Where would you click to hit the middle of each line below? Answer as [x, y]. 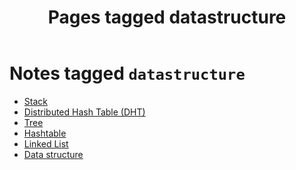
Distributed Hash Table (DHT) [84, 112]
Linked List [46, 143]
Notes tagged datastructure [127, 73]
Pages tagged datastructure [167, 17]
